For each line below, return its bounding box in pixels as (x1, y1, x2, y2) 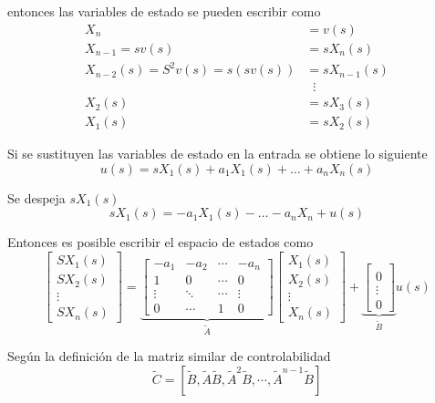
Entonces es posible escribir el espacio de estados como (7, 232, 314, 252)
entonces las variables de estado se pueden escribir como (7, 2, 321, 20)
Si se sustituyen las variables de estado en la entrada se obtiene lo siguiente (7, 144, 428, 163)
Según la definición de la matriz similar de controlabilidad (7, 346, 331, 366)
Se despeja (7, 188, 66, 207)
